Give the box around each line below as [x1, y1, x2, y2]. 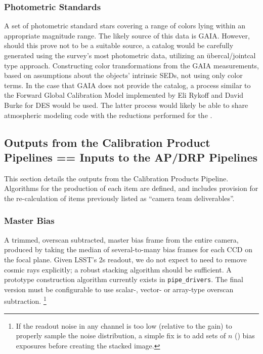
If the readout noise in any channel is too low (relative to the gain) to [16, 320, 232, 331]
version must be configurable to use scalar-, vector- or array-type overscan [4, 284, 234, 294]
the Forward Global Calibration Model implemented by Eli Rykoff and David [4, 90, 244, 100]
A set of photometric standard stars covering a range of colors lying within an [4, 20, 246, 31]
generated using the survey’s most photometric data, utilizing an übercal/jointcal [4, 50, 256, 60]
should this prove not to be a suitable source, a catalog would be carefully [4, 40, 234, 51]
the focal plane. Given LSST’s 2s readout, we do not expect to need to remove [4, 254, 247, 264]
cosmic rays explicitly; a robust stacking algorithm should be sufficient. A [4, 264, 232, 274]
